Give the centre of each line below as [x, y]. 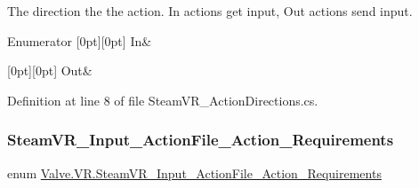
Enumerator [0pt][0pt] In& [80, 40]
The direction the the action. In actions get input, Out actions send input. [210, 11]
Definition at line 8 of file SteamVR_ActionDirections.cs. [163, 100]
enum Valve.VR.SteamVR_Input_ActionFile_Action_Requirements [194, 172]
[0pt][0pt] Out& [50, 70]
